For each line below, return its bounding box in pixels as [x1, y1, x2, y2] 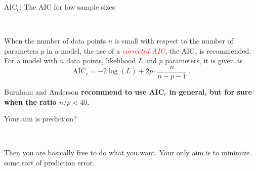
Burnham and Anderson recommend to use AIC [4, 87, 164, 97]
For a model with [4, 55, 58, 66]
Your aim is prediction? [4, 113, 77, 124]
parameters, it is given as [165, 55, 243, 66]
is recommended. [199, 45, 251, 56]
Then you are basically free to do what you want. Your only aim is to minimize [4, 147, 250, 158]
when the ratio [4, 96, 57, 107]
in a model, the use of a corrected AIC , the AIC [47, 45, 195, 56]
